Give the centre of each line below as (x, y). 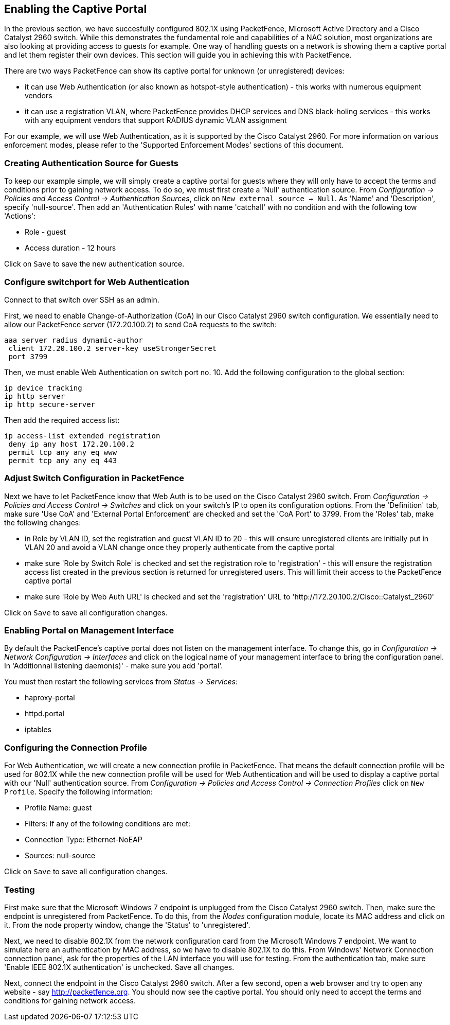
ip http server (35, 396)
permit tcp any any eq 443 (63, 460)
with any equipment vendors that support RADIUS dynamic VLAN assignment (156, 120)
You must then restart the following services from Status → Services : (121, 682)
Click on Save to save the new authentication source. (94, 264)
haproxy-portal (50, 698)
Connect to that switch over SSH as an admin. (82, 299)
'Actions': (20, 216)
